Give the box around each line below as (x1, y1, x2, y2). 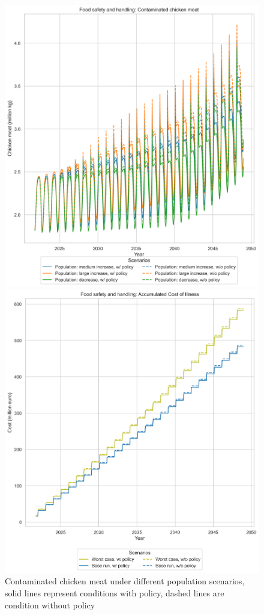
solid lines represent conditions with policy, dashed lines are (5, 587, 224, 599)
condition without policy (5, 598, 95, 611)
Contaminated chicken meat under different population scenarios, (5, 575, 245, 587)
